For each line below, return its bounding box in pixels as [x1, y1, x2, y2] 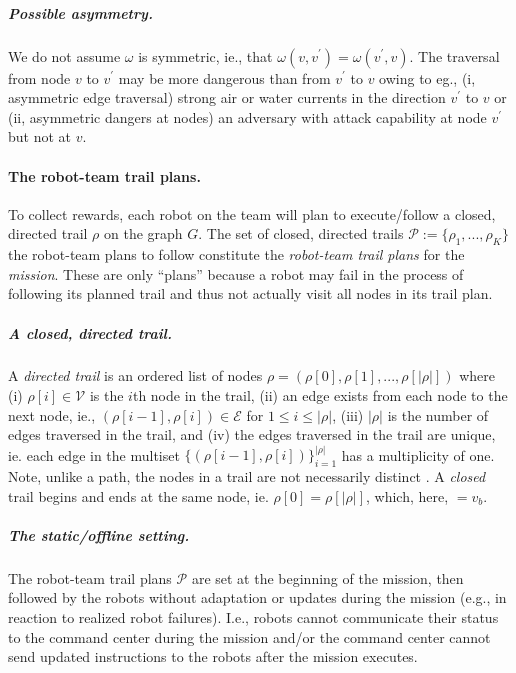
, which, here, [366, 485, 449, 506]
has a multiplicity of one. [341, 444, 495, 465]
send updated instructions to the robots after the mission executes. [8, 646, 418, 667]
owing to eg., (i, [379, 67, 476, 88]
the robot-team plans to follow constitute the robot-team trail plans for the [8, 244, 465, 265]
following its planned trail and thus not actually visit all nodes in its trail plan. [8, 283, 493, 304]
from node [8, 67, 71, 88]
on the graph [104, 223, 183, 244]
